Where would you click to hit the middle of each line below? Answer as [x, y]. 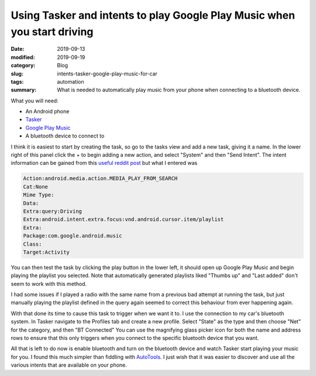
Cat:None [36, 187]
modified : [23, 57]
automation [71, 81]
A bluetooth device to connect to [65, 136]
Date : [18, 49]
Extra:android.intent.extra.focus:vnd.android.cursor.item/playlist [123, 220]
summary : [24, 90]
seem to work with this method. [49, 284]
